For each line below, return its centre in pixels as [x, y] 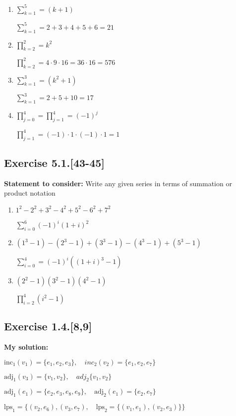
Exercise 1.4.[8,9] [48, 326]
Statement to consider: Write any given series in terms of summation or [118, 183]
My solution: [26, 346]
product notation [30, 193]
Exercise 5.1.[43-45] [55, 162]
